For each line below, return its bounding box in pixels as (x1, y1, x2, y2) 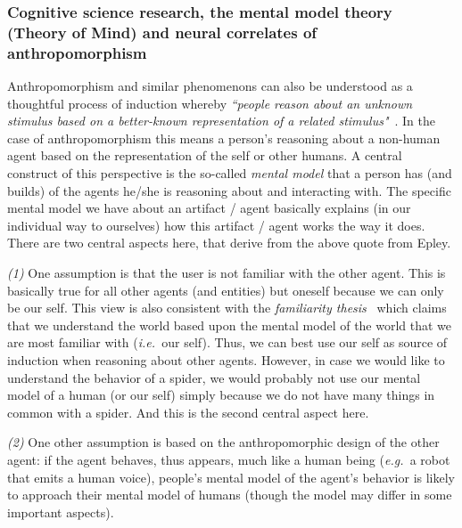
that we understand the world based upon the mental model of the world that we (7, 315, 452, 334)
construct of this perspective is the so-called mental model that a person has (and (7, 164, 452, 183)
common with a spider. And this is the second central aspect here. (7, 402, 369, 421)
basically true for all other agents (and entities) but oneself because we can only (7, 280, 444, 299)
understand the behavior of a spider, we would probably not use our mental (7, 368, 421, 386)
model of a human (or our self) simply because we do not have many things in (7, 386, 435, 404)
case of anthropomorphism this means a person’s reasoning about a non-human (7, 128, 441, 147)
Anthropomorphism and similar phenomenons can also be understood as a (7, 77, 413, 95)
